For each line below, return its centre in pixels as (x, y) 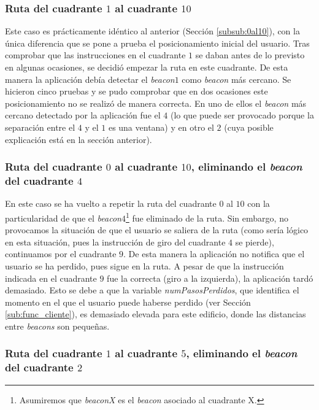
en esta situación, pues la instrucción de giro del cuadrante (115, 242)
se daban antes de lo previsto (250, 55)
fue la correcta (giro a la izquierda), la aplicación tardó (210, 278)
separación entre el (40, 127)
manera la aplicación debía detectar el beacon (90, 79)
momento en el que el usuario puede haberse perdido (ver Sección (128, 302)
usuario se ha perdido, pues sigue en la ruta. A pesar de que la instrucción (144, 265)
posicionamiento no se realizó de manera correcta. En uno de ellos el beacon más (156, 103)
